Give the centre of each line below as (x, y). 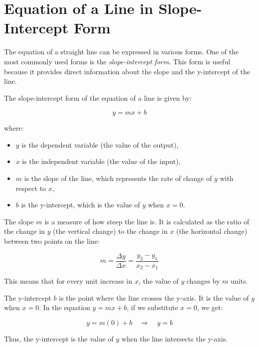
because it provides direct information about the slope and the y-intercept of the (127, 71)
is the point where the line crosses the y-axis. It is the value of (154, 297)
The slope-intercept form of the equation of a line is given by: (98, 97)
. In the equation (65, 307)
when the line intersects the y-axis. (175, 338)
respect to (31, 188)
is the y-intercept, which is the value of (81, 205)
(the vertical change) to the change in (110, 231)
